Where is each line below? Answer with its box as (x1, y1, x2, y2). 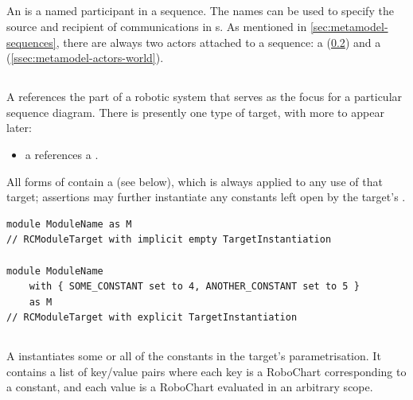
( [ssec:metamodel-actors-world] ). (6, 49, 164, 66)
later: (6, 119, 32, 136)
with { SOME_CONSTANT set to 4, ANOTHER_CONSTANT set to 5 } (29, 281, 360, 293)
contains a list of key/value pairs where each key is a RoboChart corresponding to (6, 363, 407, 379)
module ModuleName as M (6, 218, 132, 230)
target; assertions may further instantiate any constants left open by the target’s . (6, 188, 406, 205)
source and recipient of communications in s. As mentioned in (6, 17, 307, 34)
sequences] (6, 33, 56, 50)
